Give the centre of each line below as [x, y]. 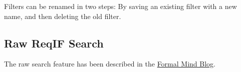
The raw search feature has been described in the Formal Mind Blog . [110, 64]
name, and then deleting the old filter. [63, 16]
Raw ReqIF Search [54, 43]
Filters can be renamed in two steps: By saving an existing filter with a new [120, 6]
